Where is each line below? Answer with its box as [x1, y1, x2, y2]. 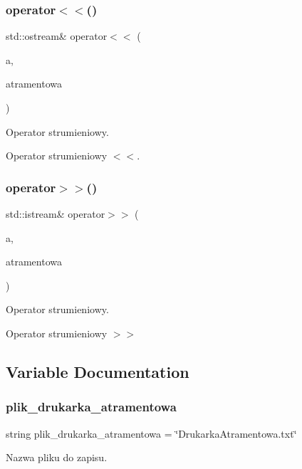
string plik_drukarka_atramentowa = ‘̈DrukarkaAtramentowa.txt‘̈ [6, 426, 297, 441]
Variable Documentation [6, 360, 189, 382]
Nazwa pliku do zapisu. [6, 450, 108, 465]
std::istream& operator [6, 206, 105, 221]
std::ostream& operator [6, 28, 108, 43]
